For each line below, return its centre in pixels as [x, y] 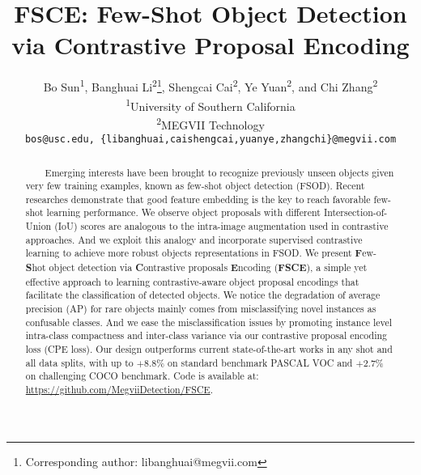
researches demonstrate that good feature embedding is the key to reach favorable [198, 199]
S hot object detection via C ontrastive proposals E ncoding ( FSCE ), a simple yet [196, 268]
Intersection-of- [355, 212]
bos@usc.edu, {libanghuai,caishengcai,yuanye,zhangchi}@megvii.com [210, 140]
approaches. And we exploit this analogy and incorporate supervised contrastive [194, 239]
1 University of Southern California [210, 104]
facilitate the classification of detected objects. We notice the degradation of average [203, 295]
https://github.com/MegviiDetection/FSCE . [119, 390]
